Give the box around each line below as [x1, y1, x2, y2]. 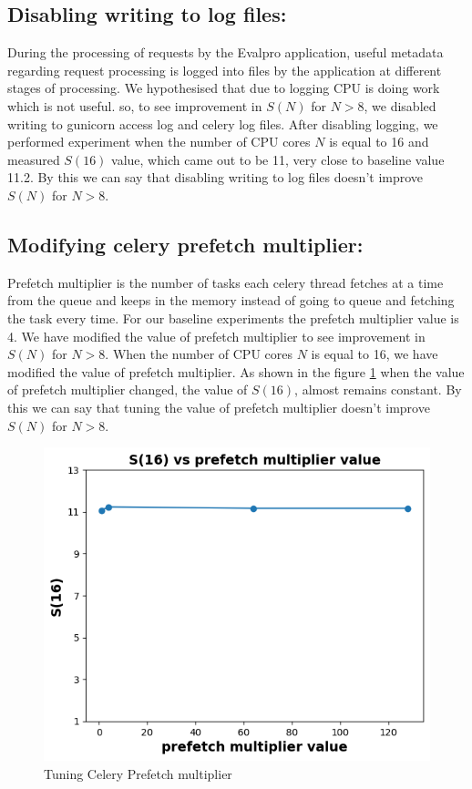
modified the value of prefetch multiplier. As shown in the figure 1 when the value [7, 362, 465, 381]
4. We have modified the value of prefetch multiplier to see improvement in [7, 326, 426, 345]
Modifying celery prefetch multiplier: [7, 230, 364, 258]
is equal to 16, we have [311, 344, 438, 364]
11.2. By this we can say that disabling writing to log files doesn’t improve [7, 168, 424, 187]
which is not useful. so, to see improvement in [7, 96, 262, 115]
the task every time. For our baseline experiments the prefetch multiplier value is [7, 308, 459, 327]
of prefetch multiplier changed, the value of [7, 380, 248, 399]
